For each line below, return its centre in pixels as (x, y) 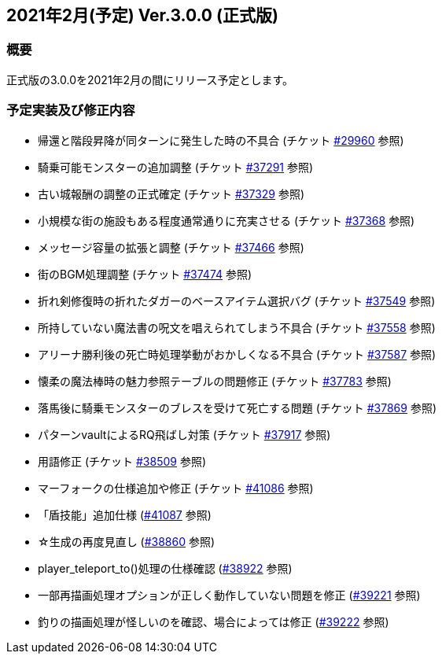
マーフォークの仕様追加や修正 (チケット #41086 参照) (176, 488)
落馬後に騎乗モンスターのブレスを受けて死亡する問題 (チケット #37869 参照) (238, 407)
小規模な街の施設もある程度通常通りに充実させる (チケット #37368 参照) (227, 220)
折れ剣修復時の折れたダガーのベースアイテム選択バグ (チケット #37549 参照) (237, 301)
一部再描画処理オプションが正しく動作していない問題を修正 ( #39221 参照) (229, 595)
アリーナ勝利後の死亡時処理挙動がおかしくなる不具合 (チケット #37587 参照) (237, 354)
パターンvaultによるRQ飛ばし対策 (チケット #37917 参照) (184, 434)
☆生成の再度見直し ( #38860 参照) (127, 541)
